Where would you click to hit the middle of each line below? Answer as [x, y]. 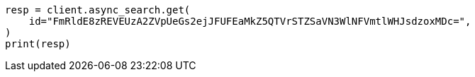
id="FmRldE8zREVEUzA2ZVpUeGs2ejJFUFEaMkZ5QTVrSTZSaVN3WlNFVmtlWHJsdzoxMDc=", [250, 21]
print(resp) [38, 44]
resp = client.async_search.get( [98, 10]
